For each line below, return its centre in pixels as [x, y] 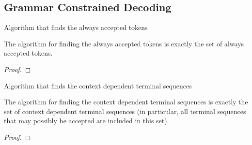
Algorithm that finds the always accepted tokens [76, 27]
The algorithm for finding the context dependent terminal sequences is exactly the [126, 102]
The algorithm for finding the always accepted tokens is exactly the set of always [124, 43]
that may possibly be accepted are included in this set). [87, 121]
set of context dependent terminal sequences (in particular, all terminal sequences [125, 111]
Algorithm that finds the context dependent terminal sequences [98, 85]
